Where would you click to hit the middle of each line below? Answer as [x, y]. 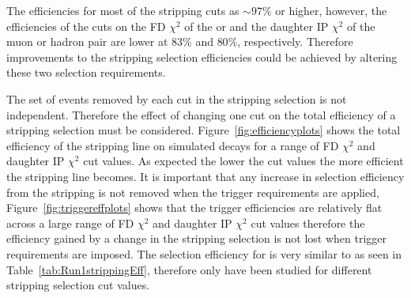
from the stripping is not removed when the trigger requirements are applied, [193, 192]
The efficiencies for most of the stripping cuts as [123, 10]
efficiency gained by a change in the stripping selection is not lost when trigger [197, 238]
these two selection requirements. [86, 72]
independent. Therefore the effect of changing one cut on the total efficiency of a [201, 114]
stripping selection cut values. [78, 285]
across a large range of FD [70, 223]
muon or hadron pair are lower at [87, 41]
